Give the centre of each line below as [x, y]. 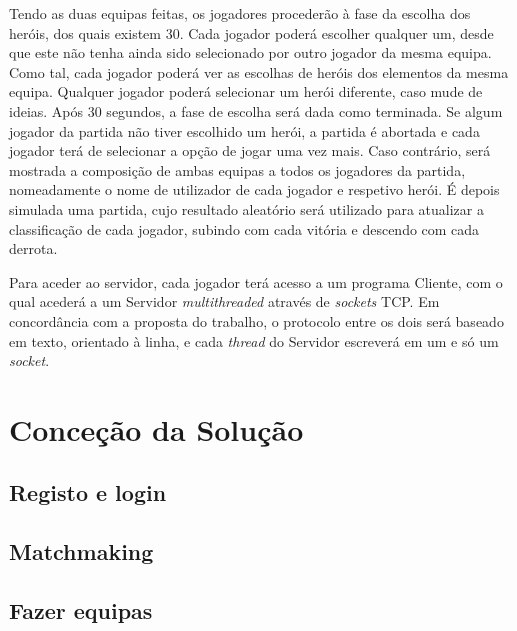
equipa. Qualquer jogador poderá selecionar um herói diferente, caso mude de [246, 91]
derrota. [33, 248]
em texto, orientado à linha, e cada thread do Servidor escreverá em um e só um [254, 340]
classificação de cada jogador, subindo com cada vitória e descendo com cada [244, 228]
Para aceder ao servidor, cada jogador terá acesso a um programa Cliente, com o [256, 281]
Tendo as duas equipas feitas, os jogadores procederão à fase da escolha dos [240, 13]
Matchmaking [81, 551]
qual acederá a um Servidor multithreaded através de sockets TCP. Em [224, 301]
